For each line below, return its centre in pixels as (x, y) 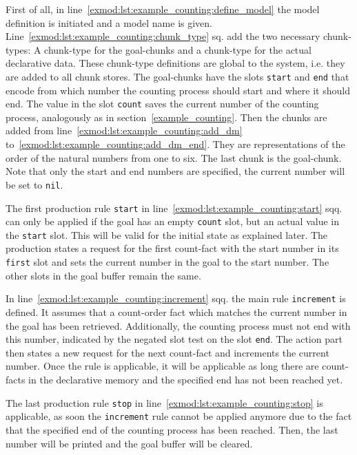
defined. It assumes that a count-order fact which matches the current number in (176, 311)
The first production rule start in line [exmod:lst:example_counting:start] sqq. (174, 208)
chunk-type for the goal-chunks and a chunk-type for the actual (178, 49)
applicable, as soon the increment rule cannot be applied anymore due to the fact (179, 416)
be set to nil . (34, 184)
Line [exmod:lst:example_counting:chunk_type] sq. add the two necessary (163, 36)
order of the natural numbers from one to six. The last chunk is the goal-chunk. (174, 157)
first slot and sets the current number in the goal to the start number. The (167, 262)
